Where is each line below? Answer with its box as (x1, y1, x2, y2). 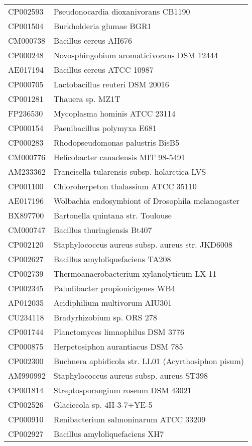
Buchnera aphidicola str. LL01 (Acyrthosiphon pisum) (53, 355, 244, 367)
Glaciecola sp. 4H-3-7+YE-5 (53, 399, 153, 410)
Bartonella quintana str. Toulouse (53, 209, 172, 221)
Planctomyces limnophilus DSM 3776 (53, 326, 184, 338)
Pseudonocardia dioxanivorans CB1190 (53, 6, 190, 17)
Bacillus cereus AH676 (53, 35, 133, 46)
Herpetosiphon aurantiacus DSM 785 (53, 341, 183, 352)
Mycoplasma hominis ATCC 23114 (53, 107, 176, 119)
